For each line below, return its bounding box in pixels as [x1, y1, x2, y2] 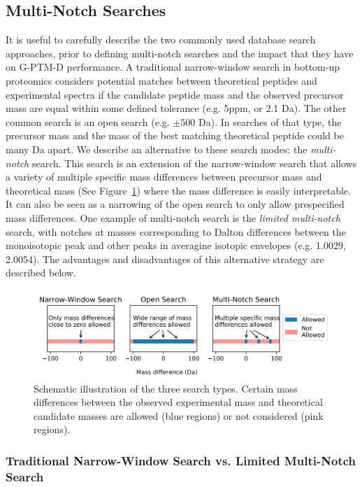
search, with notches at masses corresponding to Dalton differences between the [6, 224, 346, 239]
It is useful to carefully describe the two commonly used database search [6, 32, 316, 47]
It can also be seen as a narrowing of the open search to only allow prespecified [6, 197, 345, 211]
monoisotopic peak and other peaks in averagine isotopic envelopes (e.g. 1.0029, [6, 238, 346, 253]
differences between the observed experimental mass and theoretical [34, 395, 323, 409]
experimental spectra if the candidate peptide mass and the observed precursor [6, 87, 344, 101]
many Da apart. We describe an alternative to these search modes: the [6, 141, 307, 156]
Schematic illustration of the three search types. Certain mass [34, 381, 298, 395]
